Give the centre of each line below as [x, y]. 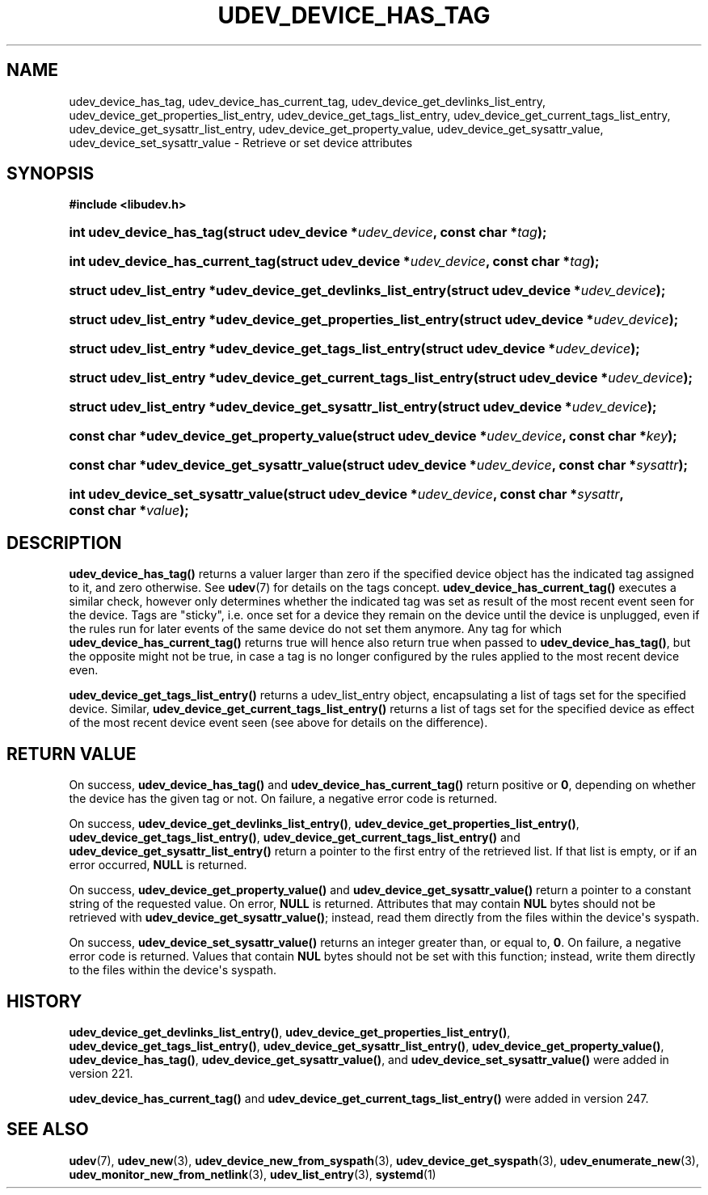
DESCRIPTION [64, 543]
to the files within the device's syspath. [173, 970]
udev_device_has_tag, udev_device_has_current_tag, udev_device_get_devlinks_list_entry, [307, 101]
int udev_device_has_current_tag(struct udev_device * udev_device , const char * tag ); [334, 262]
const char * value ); [129, 511]
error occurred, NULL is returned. [158, 865]
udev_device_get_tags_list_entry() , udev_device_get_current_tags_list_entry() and [295, 838]
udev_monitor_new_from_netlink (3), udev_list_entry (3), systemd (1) [253, 1174]
